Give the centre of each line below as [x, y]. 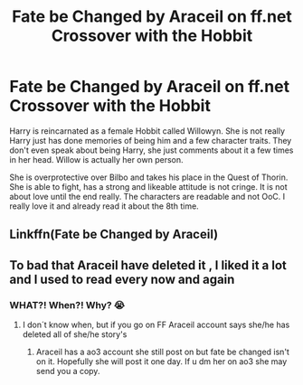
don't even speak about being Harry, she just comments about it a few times [151, 150]
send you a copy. [68, 371]
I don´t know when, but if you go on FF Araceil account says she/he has [156, 325]
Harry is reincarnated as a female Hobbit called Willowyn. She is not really [147, 131]
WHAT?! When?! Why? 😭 [67, 305]
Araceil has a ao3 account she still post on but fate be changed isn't [162, 352]
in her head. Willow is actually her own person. [96, 159]
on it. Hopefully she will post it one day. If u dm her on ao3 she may [161, 362]
